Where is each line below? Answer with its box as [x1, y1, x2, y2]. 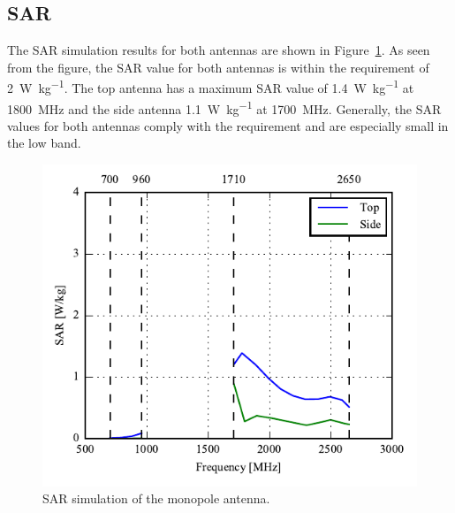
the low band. [7, 134, 81, 152]
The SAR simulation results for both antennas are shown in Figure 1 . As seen [7, 41, 430, 59]
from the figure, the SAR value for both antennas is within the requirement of [7, 57, 429, 76]
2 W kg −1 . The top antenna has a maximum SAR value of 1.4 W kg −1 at [7, 76, 414, 97]
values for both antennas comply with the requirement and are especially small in [7, 116, 449, 134]
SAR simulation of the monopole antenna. [42, 489, 270, 508]
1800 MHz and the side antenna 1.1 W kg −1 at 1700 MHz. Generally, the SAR [7, 96, 442, 118]
